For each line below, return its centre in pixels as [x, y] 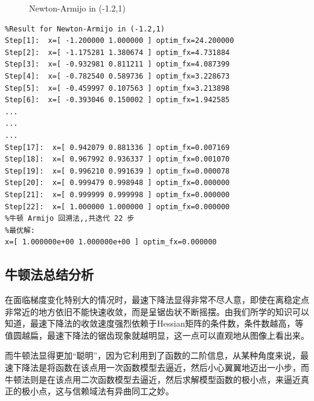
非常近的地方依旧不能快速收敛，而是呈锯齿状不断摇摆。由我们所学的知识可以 [157, 311]
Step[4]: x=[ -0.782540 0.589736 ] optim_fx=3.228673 [117, 76]
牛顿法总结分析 [49, 274]
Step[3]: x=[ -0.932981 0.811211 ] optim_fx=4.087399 [117, 64]
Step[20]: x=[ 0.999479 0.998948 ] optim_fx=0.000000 [117, 183]
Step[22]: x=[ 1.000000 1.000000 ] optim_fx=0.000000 [117, 207]
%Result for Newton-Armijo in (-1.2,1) [85, 29]
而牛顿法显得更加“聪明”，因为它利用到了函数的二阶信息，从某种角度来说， [153, 355]
